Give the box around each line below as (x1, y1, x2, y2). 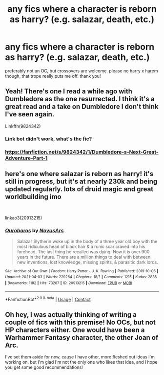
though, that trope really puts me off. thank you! (5, 73, 101, 79)
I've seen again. (5, 110, 55, 118)
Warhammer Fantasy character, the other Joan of (5, 333, 159, 342)
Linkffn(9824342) (5, 123, 41, 129)
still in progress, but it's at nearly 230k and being (5, 177, 158, 185)
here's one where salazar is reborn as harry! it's (5, 170, 154, 178)
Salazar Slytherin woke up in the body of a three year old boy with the (17, 238, 158, 244)
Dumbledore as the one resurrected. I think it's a (5, 95, 155, 103)
